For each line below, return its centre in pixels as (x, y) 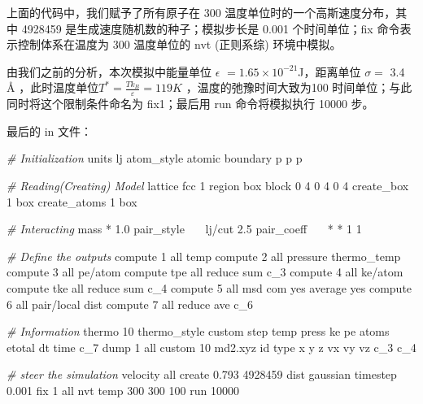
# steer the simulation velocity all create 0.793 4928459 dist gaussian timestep (202, 374)
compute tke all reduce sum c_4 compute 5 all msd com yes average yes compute (209, 287)
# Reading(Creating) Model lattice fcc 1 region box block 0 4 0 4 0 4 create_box (208, 185)
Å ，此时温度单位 (53, 87)
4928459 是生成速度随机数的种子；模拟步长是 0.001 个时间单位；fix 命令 (211, 28)
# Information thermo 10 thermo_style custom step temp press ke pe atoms (198, 331)
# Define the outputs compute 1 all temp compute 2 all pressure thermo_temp (204, 256)
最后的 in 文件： (49, 130)
